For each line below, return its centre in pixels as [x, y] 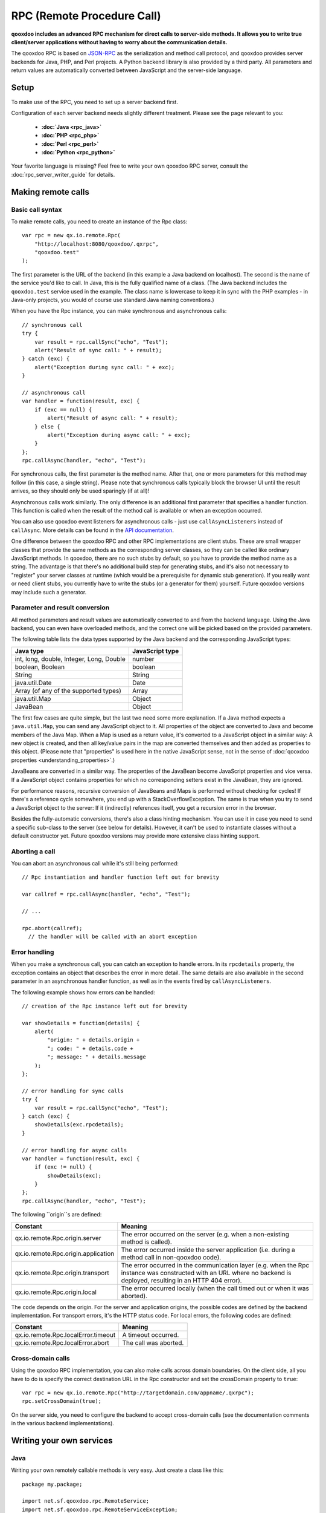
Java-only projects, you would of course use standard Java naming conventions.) [113, 300]
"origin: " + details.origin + [94, 1040]
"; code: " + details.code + [91, 1048]
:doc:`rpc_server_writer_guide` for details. [63, 174]
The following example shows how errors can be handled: [83, 992]
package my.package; [52, 1484]
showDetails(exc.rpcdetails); [79, 1125]
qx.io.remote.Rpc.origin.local [56, 1292]
